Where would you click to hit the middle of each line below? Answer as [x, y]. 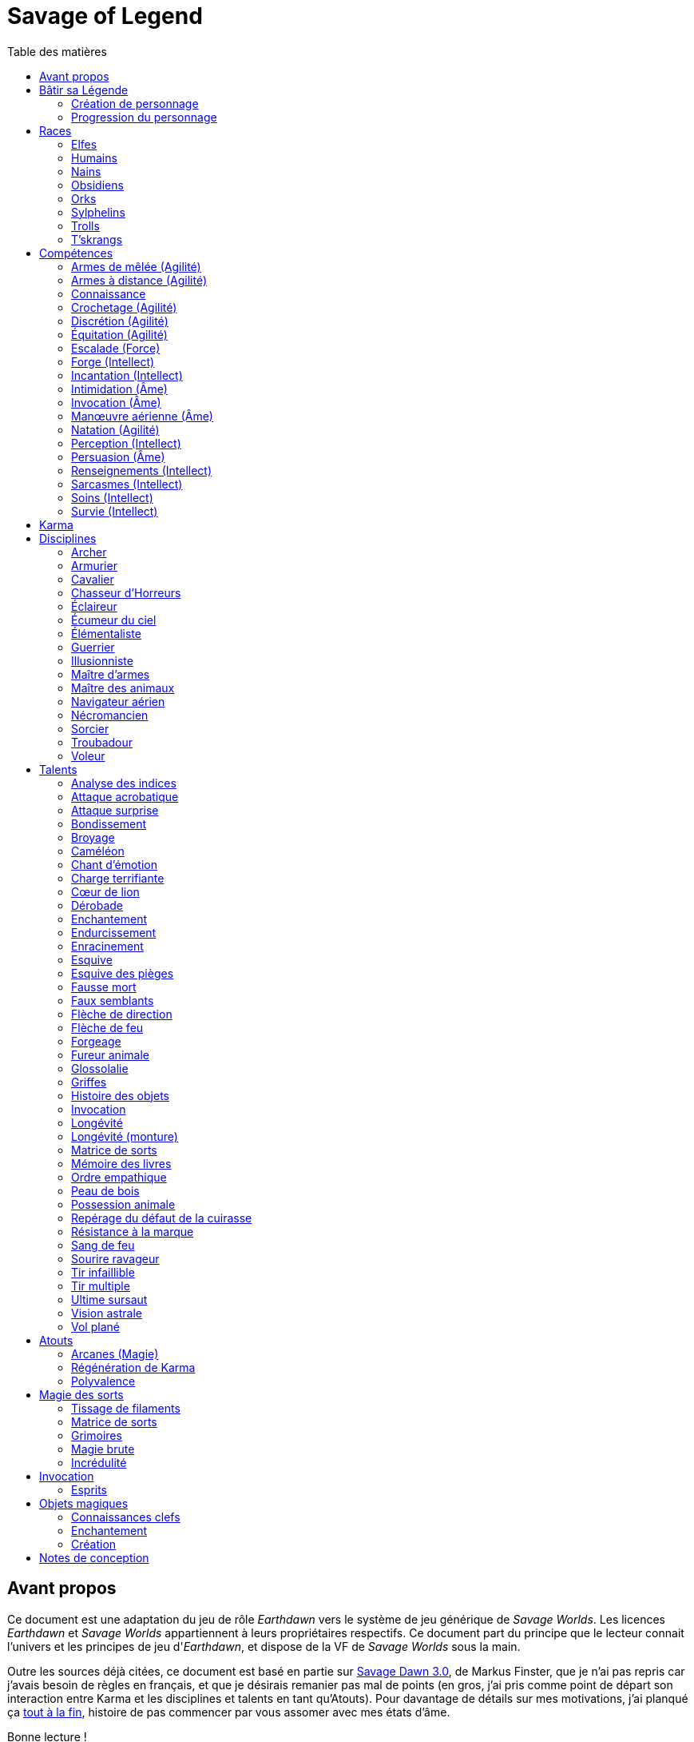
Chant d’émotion [114, 864]
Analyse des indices [124, 783]
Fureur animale [110, 1054]
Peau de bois [105, 1190]
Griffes [89, 1082]
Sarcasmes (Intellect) [127, 484]
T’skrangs [97, 239]
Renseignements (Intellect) [142, 470]
